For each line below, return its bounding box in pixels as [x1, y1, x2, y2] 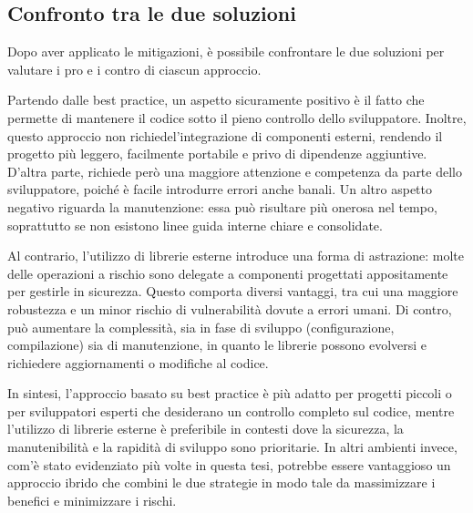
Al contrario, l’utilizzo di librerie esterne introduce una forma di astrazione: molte [7, 246, 464, 265]
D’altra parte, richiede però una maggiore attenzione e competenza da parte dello [7, 161, 462, 180]
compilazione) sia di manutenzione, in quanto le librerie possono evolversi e [7, 335, 427, 354]
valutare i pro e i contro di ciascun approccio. [7, 59, 262, 78]
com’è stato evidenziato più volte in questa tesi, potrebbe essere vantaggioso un [7, 455, 451, 474]
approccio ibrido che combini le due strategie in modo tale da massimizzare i [7, 473, 436, 492]
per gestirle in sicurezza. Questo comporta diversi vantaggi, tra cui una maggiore [7, 282, 458, 301]
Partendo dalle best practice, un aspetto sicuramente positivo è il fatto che [7, 90, 425, 109]
